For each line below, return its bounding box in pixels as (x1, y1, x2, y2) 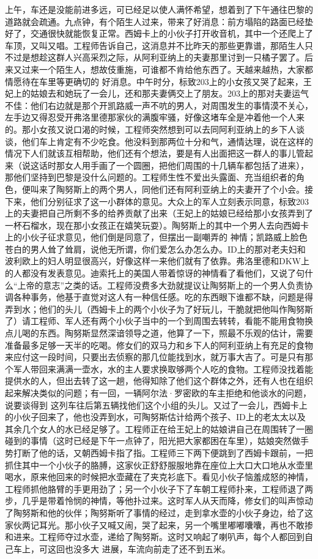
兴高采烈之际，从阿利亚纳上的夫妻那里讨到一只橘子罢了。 (73, 51, 305, 64)
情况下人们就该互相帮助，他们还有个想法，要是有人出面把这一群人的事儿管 (5, 147, 305, 160)
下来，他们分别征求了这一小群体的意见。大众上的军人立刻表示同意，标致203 (5, 194, 309, 207)
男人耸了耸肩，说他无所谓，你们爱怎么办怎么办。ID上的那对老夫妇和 (30, 242, 306, 255)
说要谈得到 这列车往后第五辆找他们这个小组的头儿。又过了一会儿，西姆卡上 (5, 398, 308, 411)
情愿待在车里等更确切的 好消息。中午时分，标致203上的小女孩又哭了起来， (5, 75, 303, 87)
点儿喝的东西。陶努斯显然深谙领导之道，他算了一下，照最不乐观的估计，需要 (5, 327, 313, 339)
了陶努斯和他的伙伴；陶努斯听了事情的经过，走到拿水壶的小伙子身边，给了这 (5, 506, 313, 519)
